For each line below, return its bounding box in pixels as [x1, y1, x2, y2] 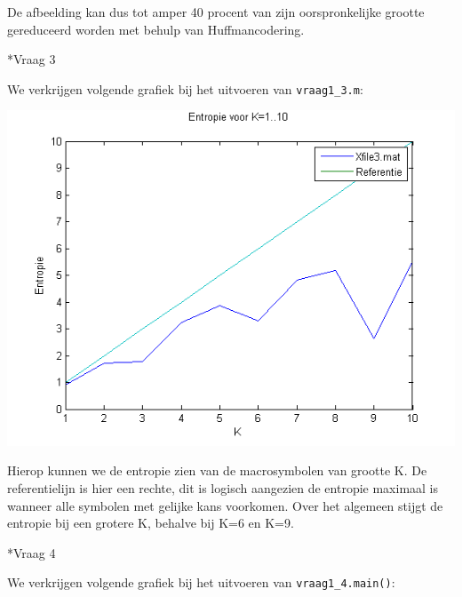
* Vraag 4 [7, 543, 56, 561]
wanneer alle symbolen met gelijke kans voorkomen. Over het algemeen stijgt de [7, 496, 443, 514]
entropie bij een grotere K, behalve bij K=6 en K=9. [7, 513, 294, 532]
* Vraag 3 [7, 50, 56, 68]
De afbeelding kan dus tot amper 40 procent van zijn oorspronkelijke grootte [7, 3, 425, 20]
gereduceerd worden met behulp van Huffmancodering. [7, 20, 305, 38]
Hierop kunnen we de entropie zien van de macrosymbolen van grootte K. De [7, 461, 427, 480]
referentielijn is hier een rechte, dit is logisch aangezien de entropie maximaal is [7, 478, 439, 497]
